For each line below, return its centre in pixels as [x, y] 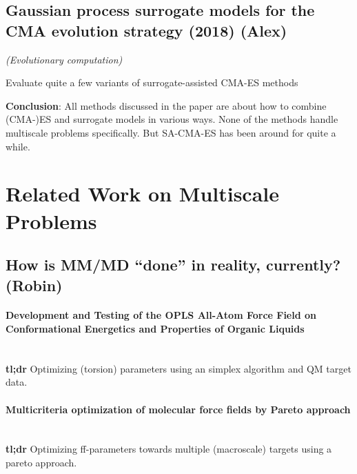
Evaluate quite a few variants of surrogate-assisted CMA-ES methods [152, 82]
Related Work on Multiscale [143, 194]
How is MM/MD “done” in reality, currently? [173, 265]
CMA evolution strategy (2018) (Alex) [146, 30]
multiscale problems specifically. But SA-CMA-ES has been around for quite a [171, 132]
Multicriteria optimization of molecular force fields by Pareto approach [178, 409]
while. [18, 146]
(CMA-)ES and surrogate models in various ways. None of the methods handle [172, 119]
